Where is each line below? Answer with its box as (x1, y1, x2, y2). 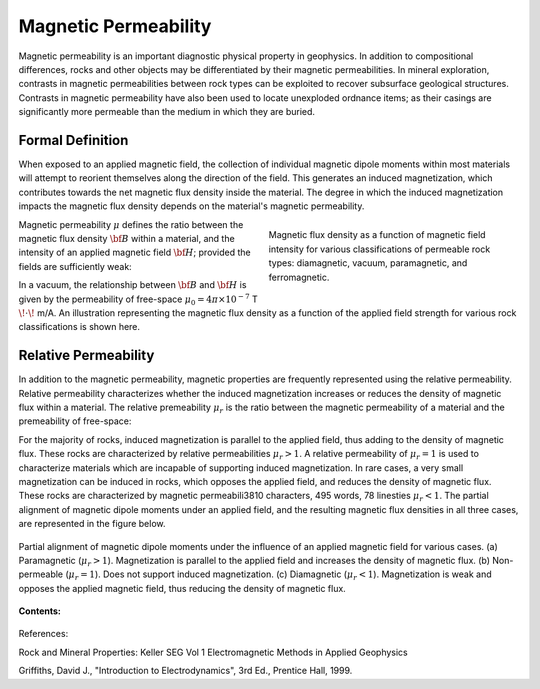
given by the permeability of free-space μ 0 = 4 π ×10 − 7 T (18, 291, 259, 307)
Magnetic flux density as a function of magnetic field (268, 229, 486, 241)
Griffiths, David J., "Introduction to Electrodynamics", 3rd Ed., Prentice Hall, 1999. (18, 665, 353, 677)
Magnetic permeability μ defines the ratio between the (18, 218, 244, 230)
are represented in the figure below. (18, 518, 166, 530)
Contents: (18, 605, 62, 617)
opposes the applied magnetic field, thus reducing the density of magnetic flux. (18, 582, 347, 594)
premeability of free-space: (18, 415, 132, 427)
